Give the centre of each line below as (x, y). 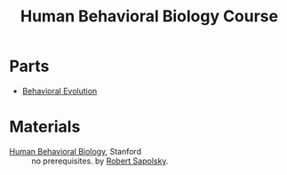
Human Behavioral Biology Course (149, 16)
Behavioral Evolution (60, 91)
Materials (45, 127)
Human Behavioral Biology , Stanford (76, 151)
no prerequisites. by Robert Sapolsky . (100, 161)
